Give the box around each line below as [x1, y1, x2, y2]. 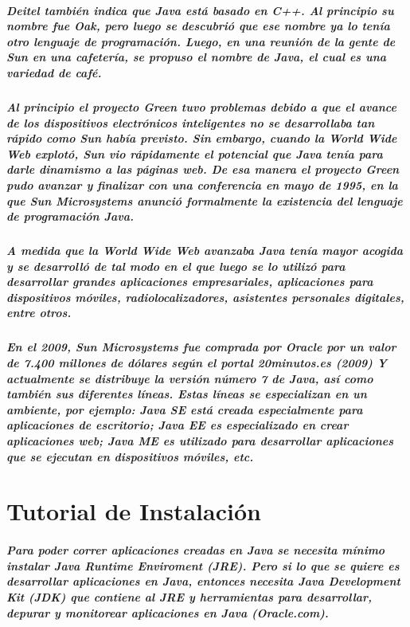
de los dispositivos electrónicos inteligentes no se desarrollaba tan [6, 114, 375, 131]
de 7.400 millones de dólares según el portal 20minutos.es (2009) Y [6, 355, 387, 370]
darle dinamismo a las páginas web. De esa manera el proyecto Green [6, 161, 400, 178]
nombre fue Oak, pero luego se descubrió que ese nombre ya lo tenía [6, 18, 390, 34]
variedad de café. [6, 64, 102, 80]
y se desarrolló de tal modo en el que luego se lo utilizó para [6, 257, 346, 274]
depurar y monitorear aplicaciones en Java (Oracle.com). [6, 604, 329, 621]
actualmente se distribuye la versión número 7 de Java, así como [6, 370, 373, 386]
